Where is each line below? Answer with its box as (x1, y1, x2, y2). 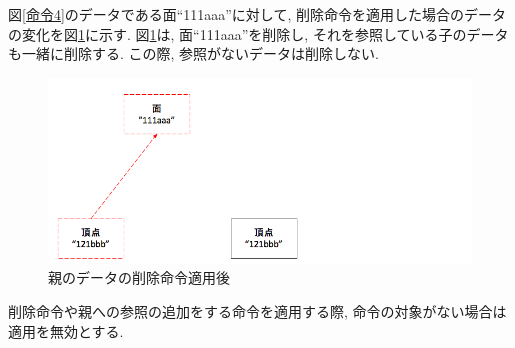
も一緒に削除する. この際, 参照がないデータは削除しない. (8, 43, 379, 64)
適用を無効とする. (8, 320, 124, 341)
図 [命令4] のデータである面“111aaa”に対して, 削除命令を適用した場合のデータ (8, 4, 507, 24)
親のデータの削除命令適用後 (48, 267, 230, 288)
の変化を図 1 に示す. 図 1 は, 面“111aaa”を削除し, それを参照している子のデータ (8, 23, 509, 44)
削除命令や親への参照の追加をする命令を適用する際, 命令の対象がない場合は (8, 301, 507, 321)
